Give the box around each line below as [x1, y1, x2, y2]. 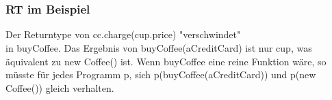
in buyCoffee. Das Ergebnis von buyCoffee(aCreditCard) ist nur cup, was [5, 41, 312, 55]
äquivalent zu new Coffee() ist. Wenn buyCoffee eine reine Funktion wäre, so [5, 54, 327, 68]
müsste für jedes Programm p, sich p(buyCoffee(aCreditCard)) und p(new [5, 67, 316, 82]
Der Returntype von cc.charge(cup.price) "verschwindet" [5, 27, 241, 41]
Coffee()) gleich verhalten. [5, 80, 114, 95]
